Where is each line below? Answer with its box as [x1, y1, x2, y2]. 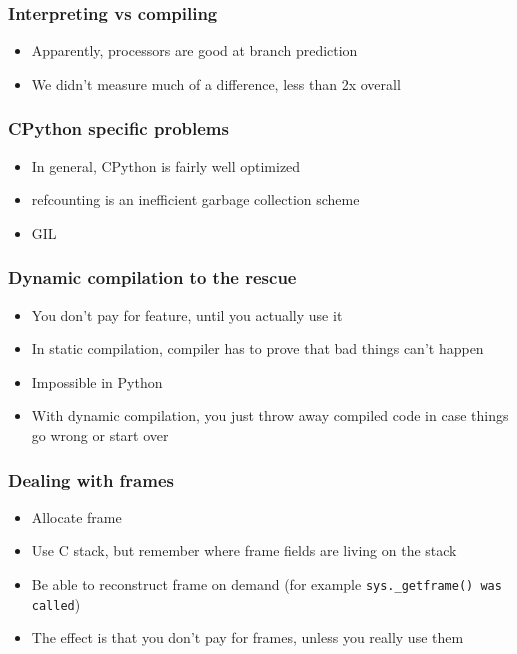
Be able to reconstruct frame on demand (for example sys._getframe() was [31, 574, 502, 594]
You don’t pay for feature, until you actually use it [31, 304, 343, 325]
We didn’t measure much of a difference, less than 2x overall [31, 73, 401, 94]
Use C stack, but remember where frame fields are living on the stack [31, 540, 457, 561]
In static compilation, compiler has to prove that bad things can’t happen [31, 338, 484, 359]
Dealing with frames [8, 467, 174, 492]
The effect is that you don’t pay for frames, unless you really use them [31, 627, 464, 648]
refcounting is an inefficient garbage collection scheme [31, 189, 360, 210]
